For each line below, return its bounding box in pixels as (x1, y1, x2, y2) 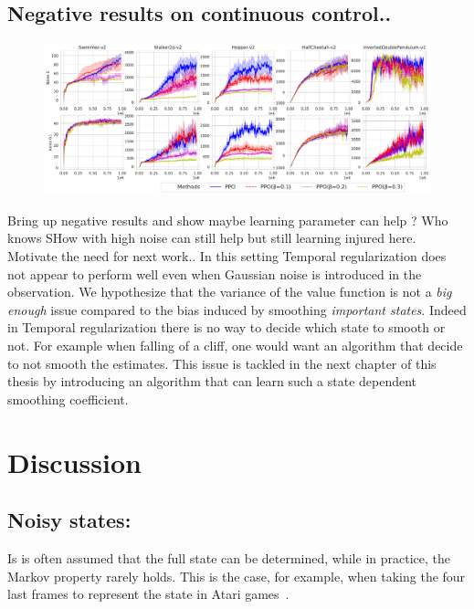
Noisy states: (7, 506, 132, 534)
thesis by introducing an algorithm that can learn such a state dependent (7, 372, 417, 391)
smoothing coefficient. (7, 389, 129, 408)
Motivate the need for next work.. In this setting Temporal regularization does (7, 247, 447, 266)
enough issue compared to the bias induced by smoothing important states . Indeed (7, 299, 467, 319)
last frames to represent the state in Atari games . (7, 584, 290, 604)
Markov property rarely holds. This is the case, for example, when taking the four (7, 566, 466, 585)
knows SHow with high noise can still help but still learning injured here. (7, 228, 416, 247)
